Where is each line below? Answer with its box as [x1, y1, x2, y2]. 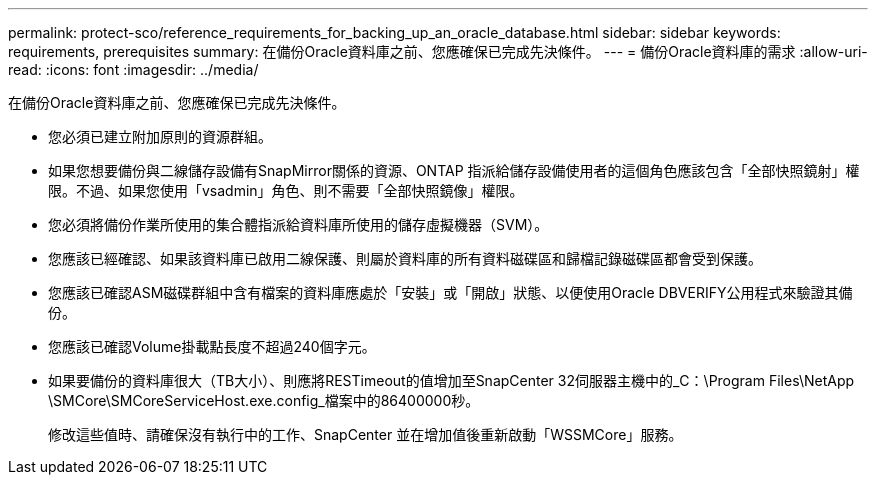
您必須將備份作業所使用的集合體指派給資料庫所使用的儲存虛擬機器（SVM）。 [48, 216, 549, 233]
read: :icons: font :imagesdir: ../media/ [8, 61, 259, 78]
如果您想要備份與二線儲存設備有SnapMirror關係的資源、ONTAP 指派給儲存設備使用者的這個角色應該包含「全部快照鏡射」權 [48, 162, 860, 179]
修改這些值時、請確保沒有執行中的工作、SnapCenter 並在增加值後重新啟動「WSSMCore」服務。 [48, 426, 683, 443]
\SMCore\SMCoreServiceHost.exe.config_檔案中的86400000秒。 [48, 392, 480, 409]
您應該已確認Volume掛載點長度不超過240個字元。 [48, 338, 376, 355]
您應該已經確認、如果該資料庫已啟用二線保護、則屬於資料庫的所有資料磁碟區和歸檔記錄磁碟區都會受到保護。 [48, 250, 762, 267]
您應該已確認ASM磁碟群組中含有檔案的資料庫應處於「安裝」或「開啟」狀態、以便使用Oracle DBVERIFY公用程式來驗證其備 [48, 284, 853, 301]
